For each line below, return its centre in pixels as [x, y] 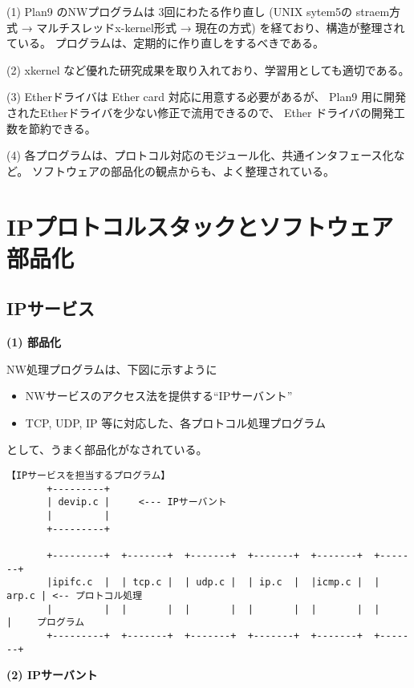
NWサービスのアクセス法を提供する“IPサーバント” [159, 396]
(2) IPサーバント [52, 675]
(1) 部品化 [34, 342]
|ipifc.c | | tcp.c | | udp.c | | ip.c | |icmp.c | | [213, 583]
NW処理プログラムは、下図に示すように [112, 368]
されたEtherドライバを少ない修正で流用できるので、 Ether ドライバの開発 [200, 112]
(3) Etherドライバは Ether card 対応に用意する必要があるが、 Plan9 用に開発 [206, 97]
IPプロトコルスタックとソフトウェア [200, 226]
